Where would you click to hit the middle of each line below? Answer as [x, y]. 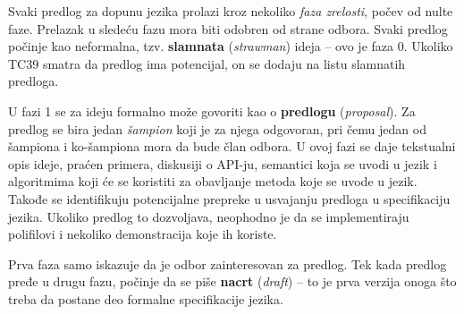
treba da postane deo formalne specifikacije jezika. [146, 298]
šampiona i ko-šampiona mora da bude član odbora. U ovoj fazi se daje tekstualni [232, 146]
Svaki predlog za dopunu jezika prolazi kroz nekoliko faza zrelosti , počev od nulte [231, 11]
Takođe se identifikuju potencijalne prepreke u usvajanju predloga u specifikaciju [229, 198]
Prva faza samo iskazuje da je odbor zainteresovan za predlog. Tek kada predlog [228, 263]
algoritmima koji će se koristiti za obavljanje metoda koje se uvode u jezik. [213, 181]
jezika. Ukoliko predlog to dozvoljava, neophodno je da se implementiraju [209, 216]
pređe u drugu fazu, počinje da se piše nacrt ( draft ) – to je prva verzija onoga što [232, 281]
